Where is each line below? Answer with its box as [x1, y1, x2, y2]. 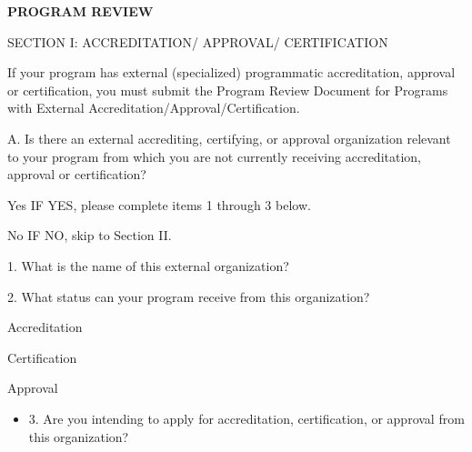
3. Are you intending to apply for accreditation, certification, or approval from [28, 408, 465, 427]
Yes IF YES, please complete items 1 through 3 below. [7, 195, 311, 214]
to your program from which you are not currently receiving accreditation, [7, 146, 421, 166]
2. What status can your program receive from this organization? [7, 286, 370, 306]
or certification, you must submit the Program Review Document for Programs [7, 80, 448, 99]
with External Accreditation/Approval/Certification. [7, 98, 300, 117]
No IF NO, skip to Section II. [7, 226, 172, 245]
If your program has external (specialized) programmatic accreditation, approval [7, 63, 456, 82]
